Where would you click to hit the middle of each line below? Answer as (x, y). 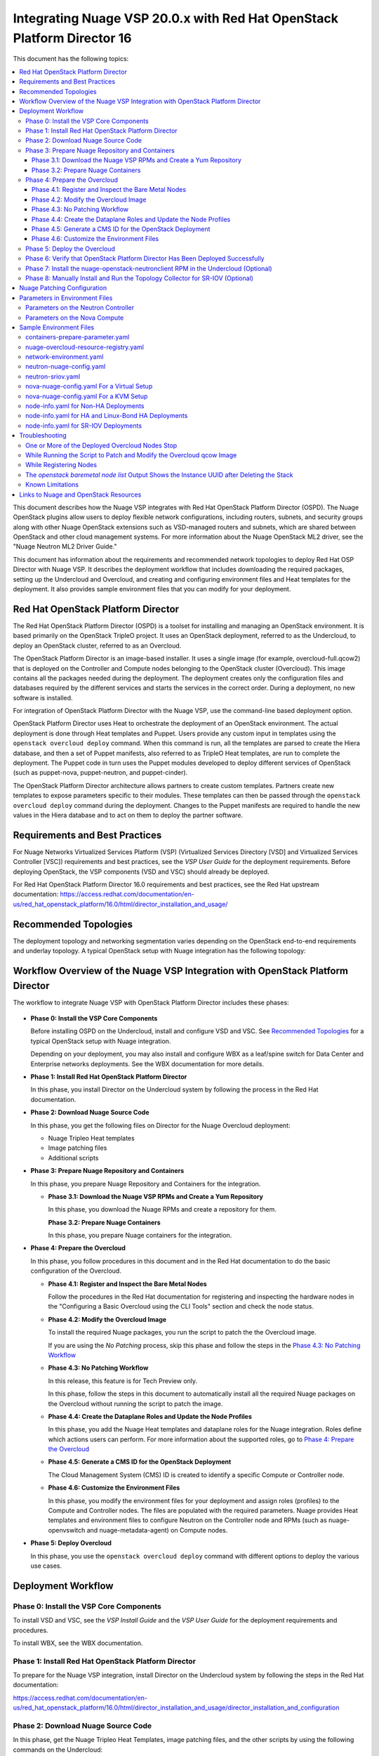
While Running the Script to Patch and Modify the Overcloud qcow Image (131, 455)
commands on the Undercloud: (58, 1750)
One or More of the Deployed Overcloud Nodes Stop (101, 445)
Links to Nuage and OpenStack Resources (80, 494)
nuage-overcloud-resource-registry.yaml (85, 347)
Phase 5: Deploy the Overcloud (71, 249)
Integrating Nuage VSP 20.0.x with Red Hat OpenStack (175, 18)
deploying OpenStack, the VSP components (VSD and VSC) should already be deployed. (141, 872)
